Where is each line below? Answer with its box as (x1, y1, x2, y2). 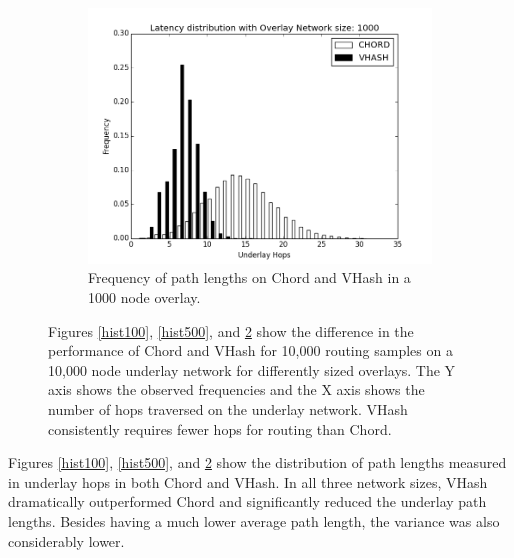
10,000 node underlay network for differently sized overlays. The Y (48, 359, 456, 380)
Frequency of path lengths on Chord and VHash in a (88, 267, 411, 288)
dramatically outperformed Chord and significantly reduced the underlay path (8, 491, 487, 512)
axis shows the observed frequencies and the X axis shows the (48, 379, 425, 400)
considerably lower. (8, 530, 125, 551)
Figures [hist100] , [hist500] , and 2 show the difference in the (48, 320, 414, 341)
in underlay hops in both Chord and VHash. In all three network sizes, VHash (8, 471, 488, 492)
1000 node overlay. (88, 287, 201, 308)
